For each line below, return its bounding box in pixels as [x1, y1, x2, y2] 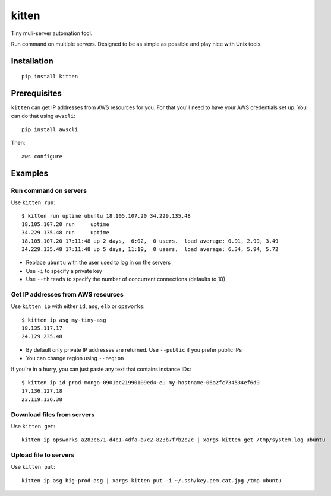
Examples [11, 168, 49, 178]
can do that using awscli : [11, 112, 75, 119]
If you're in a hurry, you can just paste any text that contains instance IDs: [11, 365, 191, 373]
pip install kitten [21, 73, 78, 80]
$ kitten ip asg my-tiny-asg [21, 316, 106, 323]
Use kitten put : [11, 463, 56, 470]
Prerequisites [11, 88, 62, 98]
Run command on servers [11, 186, 87, 195]
